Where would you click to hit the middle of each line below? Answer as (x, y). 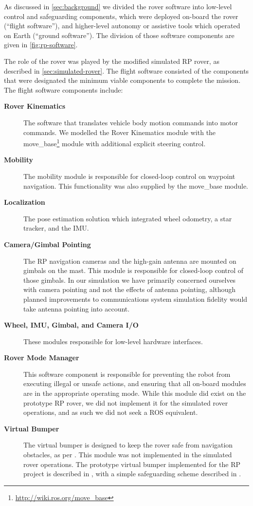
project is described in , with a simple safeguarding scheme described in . (132, 474)
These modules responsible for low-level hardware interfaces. (113, 341)
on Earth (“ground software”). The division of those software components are (119, 35)
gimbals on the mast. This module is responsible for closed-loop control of (134, 270)
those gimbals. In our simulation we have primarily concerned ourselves (130, 280)
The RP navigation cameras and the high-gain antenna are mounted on (130, 261)
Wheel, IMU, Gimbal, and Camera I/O (71, 325)
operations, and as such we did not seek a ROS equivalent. (111, 412)
